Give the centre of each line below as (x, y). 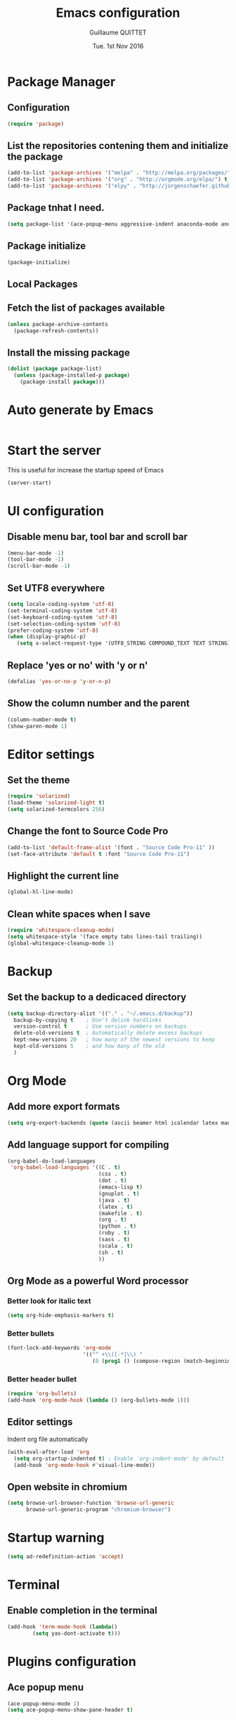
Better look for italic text (49, 1300)
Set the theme (39, 780)
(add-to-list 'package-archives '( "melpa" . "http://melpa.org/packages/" (119, 173)
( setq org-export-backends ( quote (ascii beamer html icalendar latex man (119, 1123)
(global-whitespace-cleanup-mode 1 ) (61, 943)
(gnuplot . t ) (119, 1194)
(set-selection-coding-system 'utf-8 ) (64, 623)
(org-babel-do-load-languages (52, 1161)
